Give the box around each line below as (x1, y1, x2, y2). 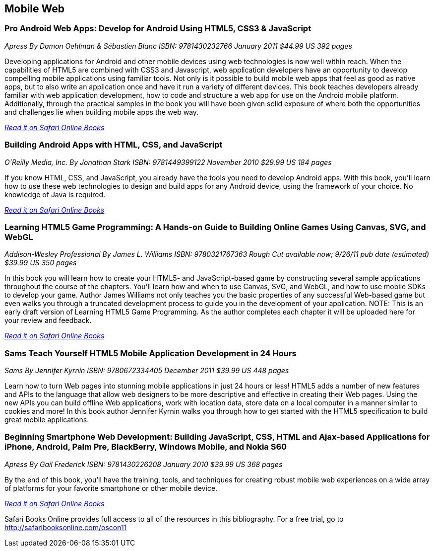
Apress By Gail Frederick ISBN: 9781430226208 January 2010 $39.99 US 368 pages (4, 460, 283, 469)
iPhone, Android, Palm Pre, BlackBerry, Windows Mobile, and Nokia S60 (4, 442, 287, 452)
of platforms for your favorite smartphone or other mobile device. (4, 483, 218, 492)
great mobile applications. (4, 415, 89, 424)
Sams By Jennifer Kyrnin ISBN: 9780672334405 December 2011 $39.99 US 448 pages (4, 366, 289, 375)
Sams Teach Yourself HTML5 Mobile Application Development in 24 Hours (4, 348, 297, 358)
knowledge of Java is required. (4, 190, 106, 199)
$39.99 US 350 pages (4, 258, 77, 267)
